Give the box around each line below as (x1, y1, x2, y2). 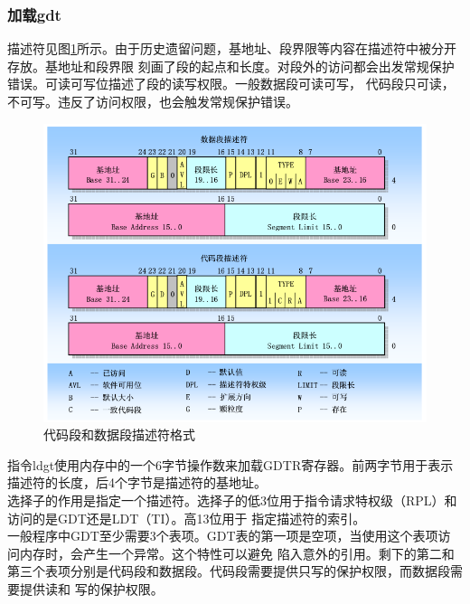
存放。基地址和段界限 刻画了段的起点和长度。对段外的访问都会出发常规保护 (7, 56, 455, 75)
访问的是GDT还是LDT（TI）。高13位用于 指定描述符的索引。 (7, 508, 366, 527)
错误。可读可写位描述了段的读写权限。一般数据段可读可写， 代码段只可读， (7, 74, 455, 93)
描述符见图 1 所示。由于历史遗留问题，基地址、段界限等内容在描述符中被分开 (7, 39, 456, 58)
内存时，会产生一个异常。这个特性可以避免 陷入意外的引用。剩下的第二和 (19, 543, 455, 562)
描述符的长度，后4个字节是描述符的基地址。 (7, 473, 267, 492)
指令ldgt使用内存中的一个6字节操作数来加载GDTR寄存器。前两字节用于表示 (7, 455, 454, 474)
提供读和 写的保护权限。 (19, 579, 164, 598)
